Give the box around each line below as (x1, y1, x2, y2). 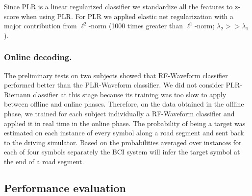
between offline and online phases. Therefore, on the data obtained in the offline (4, 99, 244, 109)
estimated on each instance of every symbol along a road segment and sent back (4, 128, 244, 138)
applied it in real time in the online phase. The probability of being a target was (4, 118, 246, 128)
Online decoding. (4, 51, 72, 63)
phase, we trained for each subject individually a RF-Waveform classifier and (4, 108, 235, 118)
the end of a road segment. (4, 156, 84, 166)
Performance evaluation (4, 180, 126, 195)
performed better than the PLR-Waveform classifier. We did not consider (4, 80, 224, 90)
